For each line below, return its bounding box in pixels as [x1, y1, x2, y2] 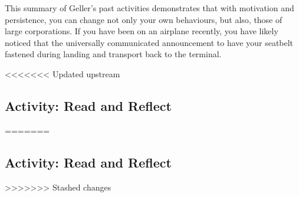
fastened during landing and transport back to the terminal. [5, 48, 222, 60]
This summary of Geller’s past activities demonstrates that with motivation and [5, 2, 294, 14]
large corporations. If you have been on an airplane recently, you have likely [5, 25, 278, 37]
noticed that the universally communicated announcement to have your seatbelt [5, 36, 294, 48]
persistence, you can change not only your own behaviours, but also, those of [5, 13, 282, 25]
